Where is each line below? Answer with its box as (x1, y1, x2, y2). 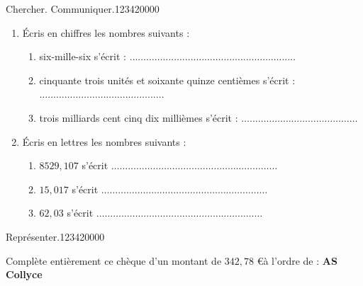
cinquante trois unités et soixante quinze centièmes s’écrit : (39, 72, 296, 87)
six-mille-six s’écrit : (39, 49, 126, 64)
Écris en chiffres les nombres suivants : (22, 25, 190, 40)
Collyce (6, 267, 43, 282)
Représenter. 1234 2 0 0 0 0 (6, 229, 105, 244)
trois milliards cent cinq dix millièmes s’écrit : (39, 110, 238, 125)
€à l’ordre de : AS (257, 253, 337, 268)
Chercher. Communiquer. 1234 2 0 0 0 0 (6, 1, 160, 16)
